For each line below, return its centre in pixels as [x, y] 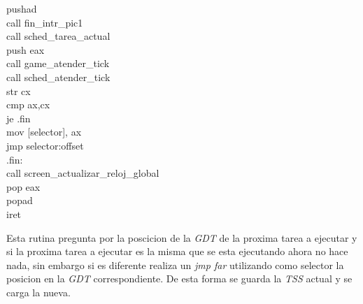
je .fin [19, 118]
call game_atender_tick [58, 63]
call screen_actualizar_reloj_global [83, 173]
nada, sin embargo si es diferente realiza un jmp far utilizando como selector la [175, 265]
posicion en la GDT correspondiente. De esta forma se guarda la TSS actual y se [179, 278]
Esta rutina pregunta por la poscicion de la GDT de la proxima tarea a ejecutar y [182, 237]
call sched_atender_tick [58, 77]
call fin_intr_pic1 [45, 22]
